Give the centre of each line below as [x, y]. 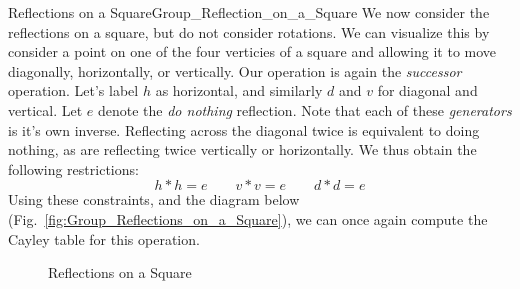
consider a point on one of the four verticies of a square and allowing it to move [252, 51]
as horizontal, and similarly [239, 90]
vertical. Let [45, 109]
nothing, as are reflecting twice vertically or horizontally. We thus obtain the [242, 149]
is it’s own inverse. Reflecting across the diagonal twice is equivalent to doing [244, 129]
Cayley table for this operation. [104, 238]
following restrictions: [73, 168]
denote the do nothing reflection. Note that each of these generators [304, 109]
